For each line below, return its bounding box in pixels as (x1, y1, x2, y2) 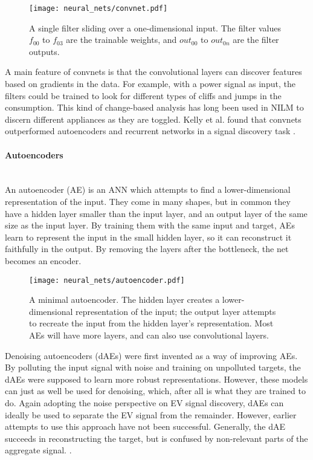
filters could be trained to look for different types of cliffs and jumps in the (5, 89, 282, 102)
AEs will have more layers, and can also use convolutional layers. (29, 328, 269, 341)
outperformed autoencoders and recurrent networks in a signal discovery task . (5, 125, 295, 137)
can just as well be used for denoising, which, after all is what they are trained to (5, 384, 306, 397)
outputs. (29, 45, 60, 57)
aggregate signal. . (5, 444, 72, 456)
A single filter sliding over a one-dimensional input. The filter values (29, 21, 281, 34)
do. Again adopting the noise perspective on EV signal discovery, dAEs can (5, 396, 284, 409)
